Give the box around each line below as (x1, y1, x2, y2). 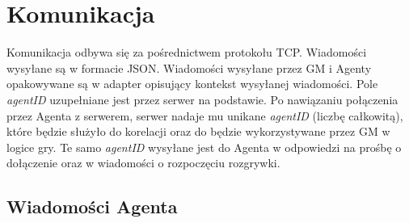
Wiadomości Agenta (6, 194, 178, 219)
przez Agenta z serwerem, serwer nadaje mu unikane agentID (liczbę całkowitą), (6, 107, 403, 124)
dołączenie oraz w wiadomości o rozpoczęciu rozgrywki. (6, 154, 280, 171)
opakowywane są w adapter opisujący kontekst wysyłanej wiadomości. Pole (6, 75, 378, 92)
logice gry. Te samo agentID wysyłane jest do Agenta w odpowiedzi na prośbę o (6, 138, 402, 155)
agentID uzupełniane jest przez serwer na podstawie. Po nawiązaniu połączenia (6, 90, 398, 107)
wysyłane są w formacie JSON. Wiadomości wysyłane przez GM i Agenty (6, 59, 372, 76)
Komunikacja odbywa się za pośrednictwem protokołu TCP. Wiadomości (6, 44, 367, 61)
